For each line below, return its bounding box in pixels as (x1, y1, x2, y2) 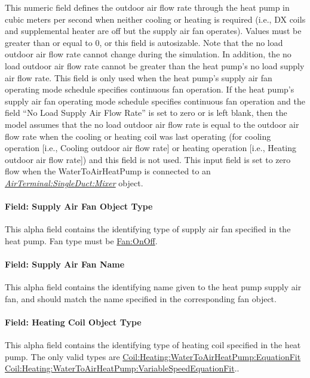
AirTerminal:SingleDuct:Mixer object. (5, 176, 143, 189)
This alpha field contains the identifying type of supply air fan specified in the (5, 223, 291, 235)
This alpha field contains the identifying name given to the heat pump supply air (5, 281, 302, 293)
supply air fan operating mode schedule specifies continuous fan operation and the (5, 94, 305, 107)
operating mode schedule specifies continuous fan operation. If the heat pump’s (5, 83, 294, 96)
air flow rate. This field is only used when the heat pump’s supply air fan (5, 71, 272, 84)
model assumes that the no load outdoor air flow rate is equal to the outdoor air (5, 118, 299, 130)
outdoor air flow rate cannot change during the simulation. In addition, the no (5, 48, 291, 60)
